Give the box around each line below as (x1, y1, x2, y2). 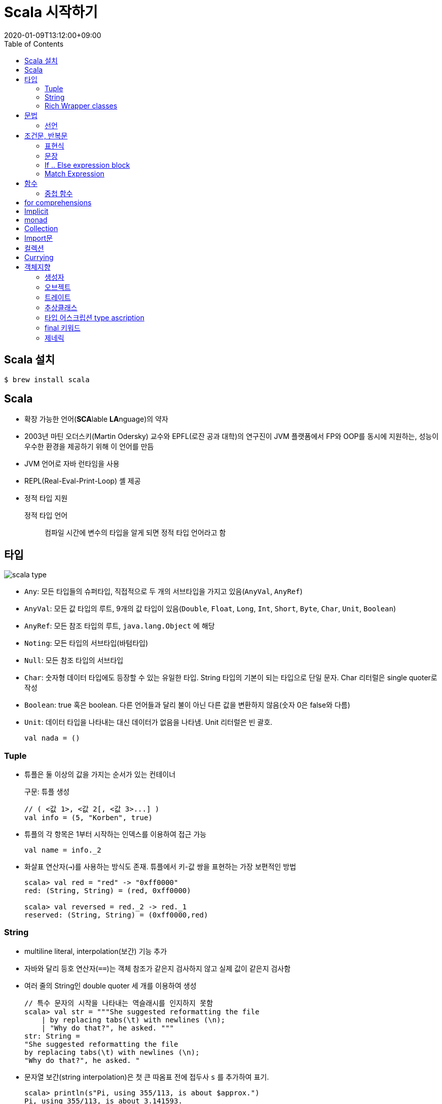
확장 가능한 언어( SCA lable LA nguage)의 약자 (24, 415, 168, 424)
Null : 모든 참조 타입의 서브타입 (24, 656, 124, 665)
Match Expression (45, 169, 104, 178)
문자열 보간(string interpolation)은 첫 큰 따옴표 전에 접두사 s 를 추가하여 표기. (24, 1072, 269, 1081)
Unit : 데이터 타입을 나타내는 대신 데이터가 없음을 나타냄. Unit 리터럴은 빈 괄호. (24, 718, 273, 727)
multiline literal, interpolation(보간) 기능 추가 (24, 946, 167, 955)
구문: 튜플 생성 (24, 787, 70, 796)
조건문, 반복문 (24, 131, 68, 140)
